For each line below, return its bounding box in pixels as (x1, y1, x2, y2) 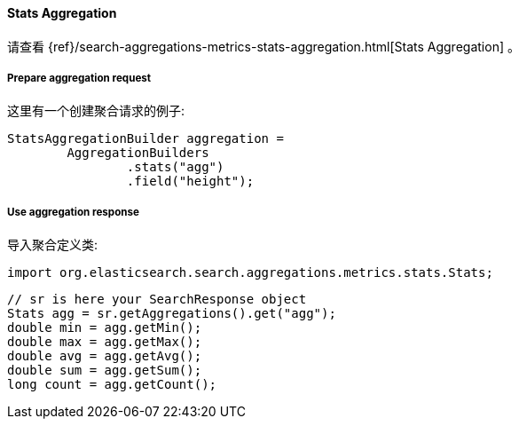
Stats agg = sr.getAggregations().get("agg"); (7, 306, 336, 321)
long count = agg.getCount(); (7, 377, 217, 392)
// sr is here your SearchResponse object (7, 292, 307, 307)
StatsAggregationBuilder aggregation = (7, 131, 284, 146)
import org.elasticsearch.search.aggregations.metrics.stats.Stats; (7, 265, 493, 280)
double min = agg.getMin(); (7, 320, 202, 335)
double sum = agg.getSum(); (7, 363, 202, 378)
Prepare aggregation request (7, 72, 152, 84)
